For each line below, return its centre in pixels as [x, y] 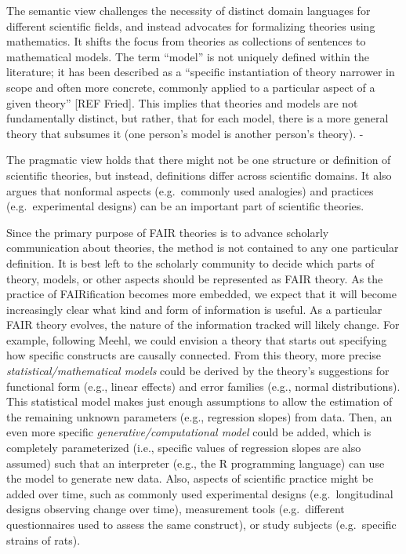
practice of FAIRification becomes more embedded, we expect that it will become [201, 294]
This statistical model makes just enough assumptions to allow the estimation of [199, 401]
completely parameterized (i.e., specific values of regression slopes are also [184, 448]
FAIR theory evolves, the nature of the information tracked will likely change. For [203, 324]
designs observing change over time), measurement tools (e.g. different [176, 509]
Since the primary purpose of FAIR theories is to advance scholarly [168, 232]
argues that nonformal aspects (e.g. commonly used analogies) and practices [190, 190]
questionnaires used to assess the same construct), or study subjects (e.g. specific [201, 524]
